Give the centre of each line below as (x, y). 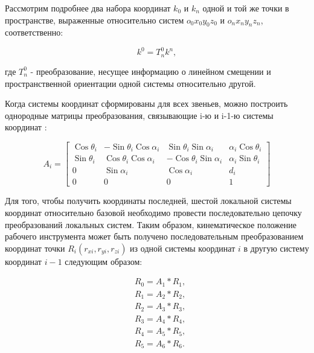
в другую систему (276, 248)
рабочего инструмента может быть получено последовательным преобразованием (154, 236)
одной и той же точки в (246, 8)
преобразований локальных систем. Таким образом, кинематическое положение (151, 224)
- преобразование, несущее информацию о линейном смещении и (151, 71)
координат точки (35, 248)
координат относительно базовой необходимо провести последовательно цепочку (153, 212)
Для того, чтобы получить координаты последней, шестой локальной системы (148, 201)
